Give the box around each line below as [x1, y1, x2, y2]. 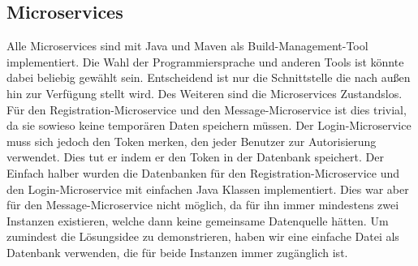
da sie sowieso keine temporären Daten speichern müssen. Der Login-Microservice [6, 117, 412, 134]
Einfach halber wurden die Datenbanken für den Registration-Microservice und [6, 164, 400, 181]
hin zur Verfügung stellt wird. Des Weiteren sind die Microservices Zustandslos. [6, 84, 403, 101]
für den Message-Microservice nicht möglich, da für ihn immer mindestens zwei [6, 196, 399, 213]
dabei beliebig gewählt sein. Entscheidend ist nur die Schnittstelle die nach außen [6, 69, 411, 86]
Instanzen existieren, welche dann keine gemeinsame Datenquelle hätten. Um [6, 212, 389, 229]
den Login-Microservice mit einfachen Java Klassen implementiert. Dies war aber [6, 180, 409, 197]
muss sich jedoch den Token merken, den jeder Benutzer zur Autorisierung [6, 132, 377, 149]
